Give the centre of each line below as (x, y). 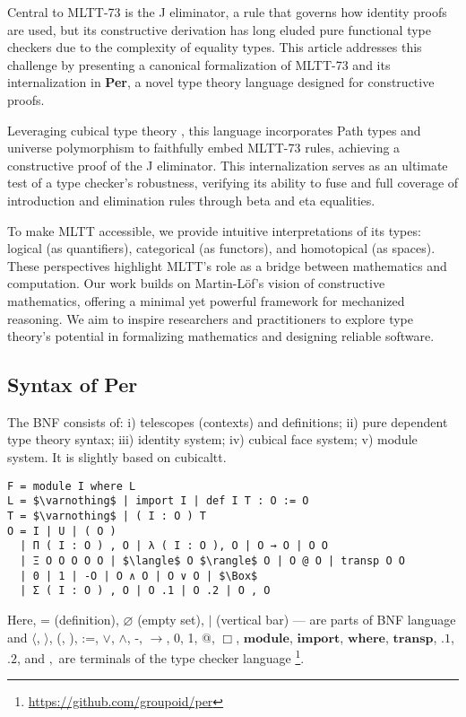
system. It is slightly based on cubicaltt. (117, 457)
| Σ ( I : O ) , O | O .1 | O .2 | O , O (145, 591)
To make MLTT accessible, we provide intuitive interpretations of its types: (214, 230)
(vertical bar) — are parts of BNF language (336, 619)
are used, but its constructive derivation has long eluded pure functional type (220, 29)
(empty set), (171, 619)
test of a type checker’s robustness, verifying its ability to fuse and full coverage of (233, 183)
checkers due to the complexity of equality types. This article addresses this (215, 47)
